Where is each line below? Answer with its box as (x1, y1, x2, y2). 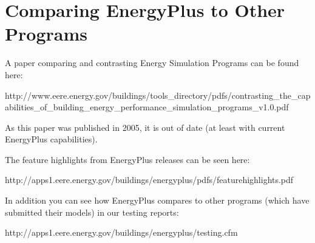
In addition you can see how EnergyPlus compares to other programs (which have (5, 194, 310, 207)
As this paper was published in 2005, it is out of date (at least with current (5, 121, 285, 133)
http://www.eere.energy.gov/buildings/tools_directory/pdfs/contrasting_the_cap (5, 88, 311, 101)
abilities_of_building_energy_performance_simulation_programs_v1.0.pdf (5, 101, 289, 113)
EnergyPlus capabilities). (5, 133, 98, 145)
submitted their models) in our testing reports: (5, 205, 179, 218)
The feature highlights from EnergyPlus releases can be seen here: (5, 153, 250, 165)
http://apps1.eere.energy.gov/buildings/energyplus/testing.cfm (5, 226, 238, 239)
